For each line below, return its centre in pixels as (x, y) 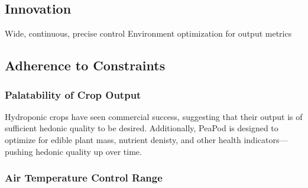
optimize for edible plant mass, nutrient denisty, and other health (123, 139)
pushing (19, 151)
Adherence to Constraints (85, 65)
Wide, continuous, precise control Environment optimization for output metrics (148, 33)
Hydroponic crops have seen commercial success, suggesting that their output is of (154, 116)
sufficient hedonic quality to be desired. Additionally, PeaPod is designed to (142, 128)
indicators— (266, 139)
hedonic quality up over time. (89, 151)
